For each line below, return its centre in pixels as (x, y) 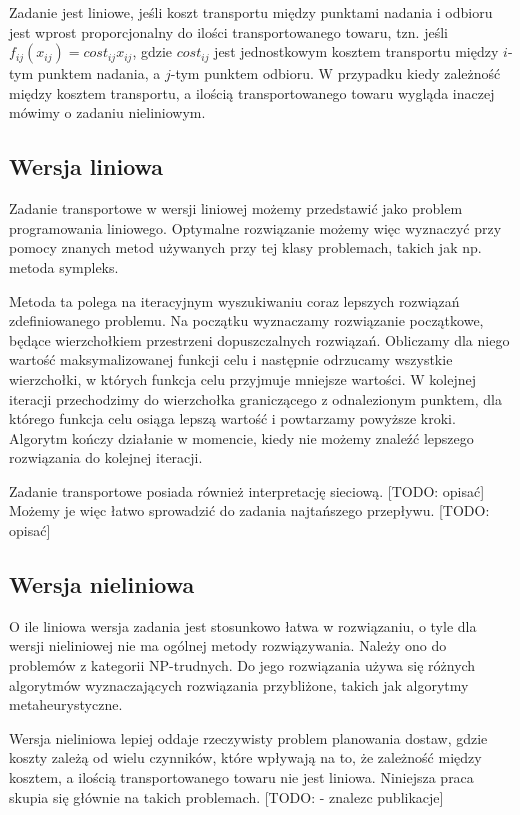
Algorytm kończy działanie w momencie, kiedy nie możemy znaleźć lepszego (241, 437)
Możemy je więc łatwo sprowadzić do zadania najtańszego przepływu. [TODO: (249, 510)
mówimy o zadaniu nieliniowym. (107, 112)
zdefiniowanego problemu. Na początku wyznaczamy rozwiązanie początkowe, (246, 320)
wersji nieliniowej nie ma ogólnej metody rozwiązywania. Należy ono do (228, 645)
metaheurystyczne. (66, 704)
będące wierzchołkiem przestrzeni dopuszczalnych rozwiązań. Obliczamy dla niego (259, 339)
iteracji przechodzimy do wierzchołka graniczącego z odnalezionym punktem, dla (255, 398)
